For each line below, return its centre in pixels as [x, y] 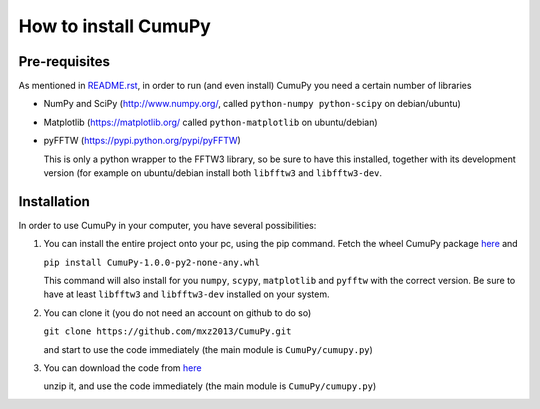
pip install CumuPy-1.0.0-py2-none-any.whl [151, 262]
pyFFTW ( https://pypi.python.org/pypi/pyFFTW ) [142, 141]
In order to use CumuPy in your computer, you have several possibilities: [167, 225]
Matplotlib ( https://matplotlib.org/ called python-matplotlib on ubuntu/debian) [211, 122]
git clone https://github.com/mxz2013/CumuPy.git [167, 331]
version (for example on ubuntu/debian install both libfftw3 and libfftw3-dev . [213, 173]
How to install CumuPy [115, 26]
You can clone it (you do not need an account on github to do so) [177, 312]
